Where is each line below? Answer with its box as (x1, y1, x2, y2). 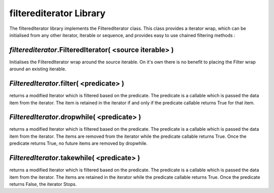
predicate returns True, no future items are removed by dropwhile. (9, 140, 148, 146)
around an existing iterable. (9, 66, 66, 72)
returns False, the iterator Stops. (9, 181, 77, 187)
